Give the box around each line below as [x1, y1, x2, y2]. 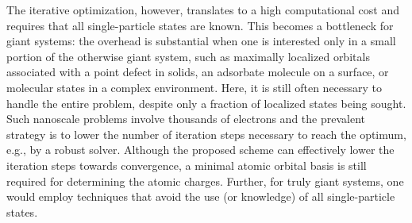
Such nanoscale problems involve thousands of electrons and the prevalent [6, 110, 366, 127]
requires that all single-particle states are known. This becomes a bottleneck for [6, 17, 394, 33]
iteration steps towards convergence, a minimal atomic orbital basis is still [6, 156, 367, 173]
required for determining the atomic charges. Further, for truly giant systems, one [6, 172, 404, 189]
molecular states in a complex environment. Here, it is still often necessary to [6, 79, 383, 95]
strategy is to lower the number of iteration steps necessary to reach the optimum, [6, 125, 406, 142]
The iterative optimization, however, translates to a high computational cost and [6, 2, 400, 17]
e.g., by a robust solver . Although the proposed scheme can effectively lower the [6, 141, 395, 158]
